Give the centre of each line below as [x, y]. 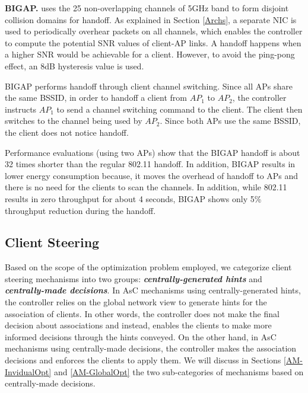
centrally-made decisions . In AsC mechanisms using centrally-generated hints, [153, 290]
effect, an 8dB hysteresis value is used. [74, 65]
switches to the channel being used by [74, 121]
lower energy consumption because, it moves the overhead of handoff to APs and [152, 175]
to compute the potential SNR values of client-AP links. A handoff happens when [153, 42]
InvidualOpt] [28, 371]
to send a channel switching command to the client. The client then [180, 109]
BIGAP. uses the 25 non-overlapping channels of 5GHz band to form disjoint [147, 8]
